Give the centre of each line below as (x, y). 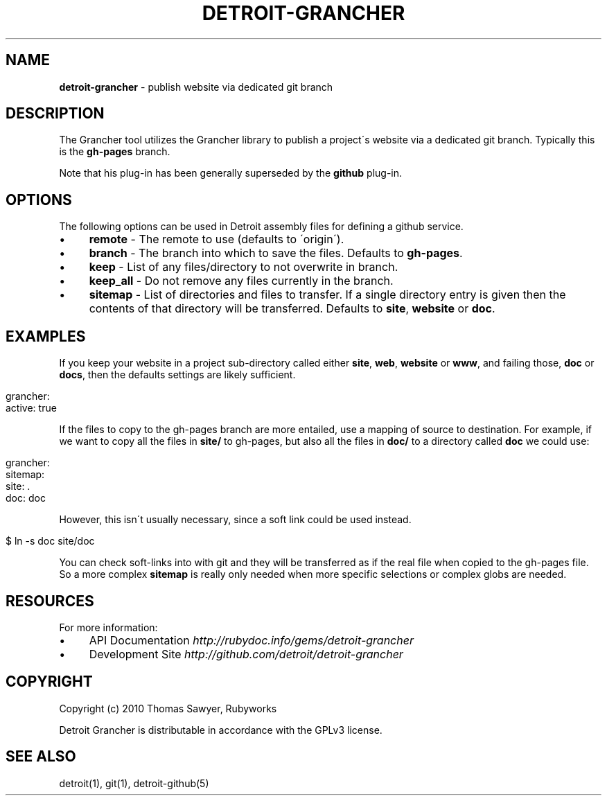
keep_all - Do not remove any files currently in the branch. (241, 281)
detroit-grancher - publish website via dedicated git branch (196, 87)
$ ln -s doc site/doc (50, 541)
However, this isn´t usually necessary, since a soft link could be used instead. (235, 520)
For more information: (108, 627)
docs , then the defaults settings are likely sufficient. (177, 375)
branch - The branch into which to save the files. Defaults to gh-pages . (276, 253)
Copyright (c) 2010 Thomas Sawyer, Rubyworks (168, 708)
